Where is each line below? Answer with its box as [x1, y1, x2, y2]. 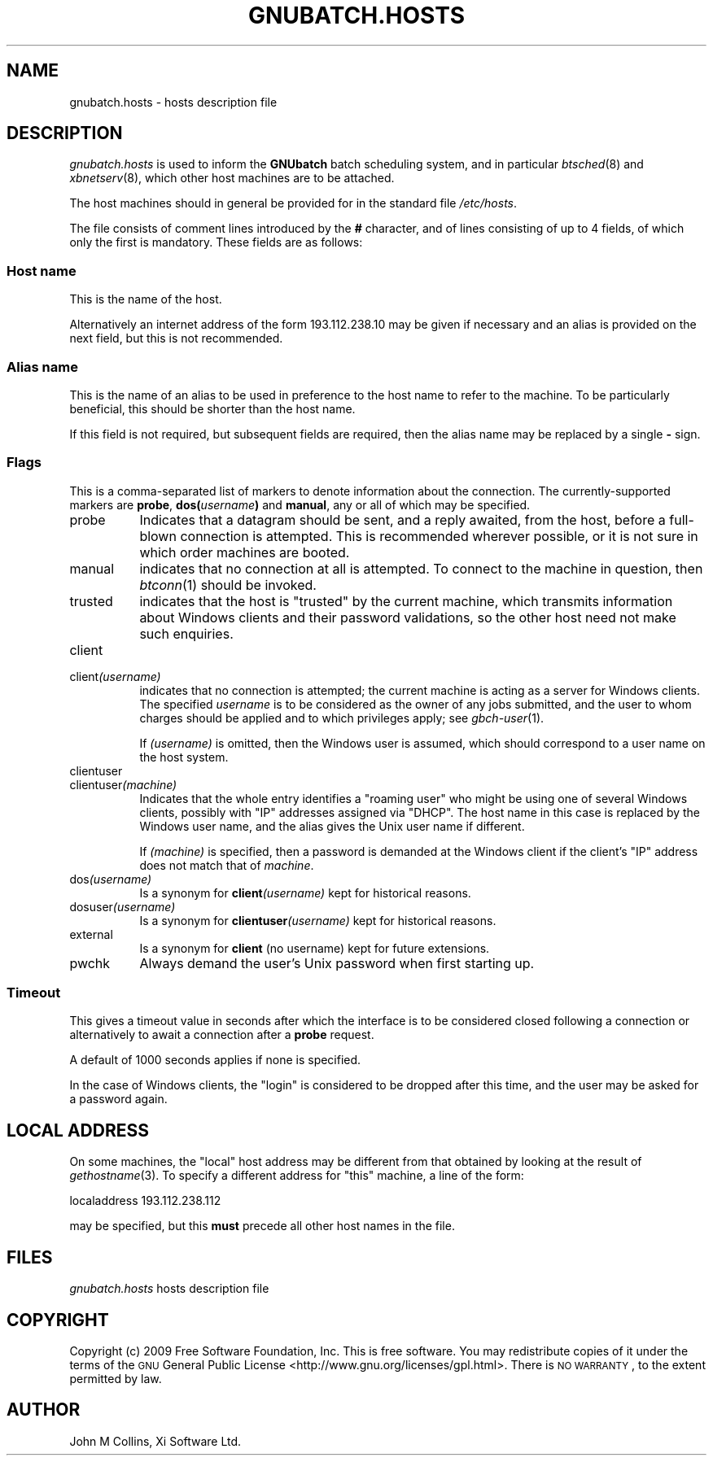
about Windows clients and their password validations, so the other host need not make [139, 609, 676, 626]
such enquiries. [139, 625, 234, 642]
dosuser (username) [69, 899, 176, 914]
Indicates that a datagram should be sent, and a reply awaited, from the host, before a [139, 511, 666, 528]
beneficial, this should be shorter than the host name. [69, 401, 356, 416]
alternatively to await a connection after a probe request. [69, 1028, 374, 1042]
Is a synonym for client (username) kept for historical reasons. [139, 885, 471, 900]
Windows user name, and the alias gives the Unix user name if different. [139, 818, 525, 833]
